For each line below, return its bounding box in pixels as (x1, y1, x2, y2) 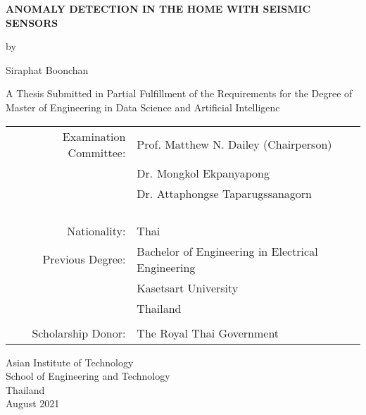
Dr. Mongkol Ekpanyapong (137, 164, 270, 181)
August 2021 (6, 396, 60, 411)
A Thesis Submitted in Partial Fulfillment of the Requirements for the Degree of (6, 86, 353, 101)
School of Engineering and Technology (6, 368, 170, 383)
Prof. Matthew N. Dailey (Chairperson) (137, 136, 332, 153)
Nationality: (67, 222, 126, 239)
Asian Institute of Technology (6, 354, 134, 369)
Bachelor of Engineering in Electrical (137, 242, 318, 259)
